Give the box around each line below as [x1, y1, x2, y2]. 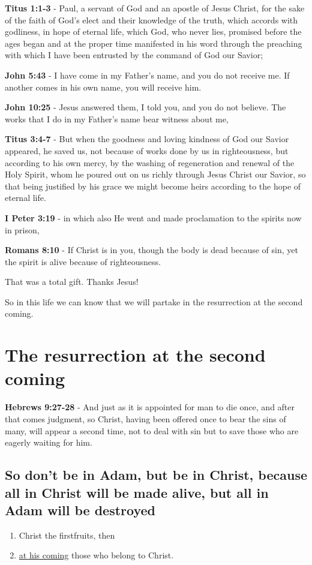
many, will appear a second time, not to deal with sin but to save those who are [5, 424, 299, 437]
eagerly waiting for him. [5, 436, 92, 449]
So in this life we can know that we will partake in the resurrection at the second [5, 295, 303, 308]
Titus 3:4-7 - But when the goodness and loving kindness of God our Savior [5, 133, 289, 145]
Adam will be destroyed [5, 500, 156, 519]
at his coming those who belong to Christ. [19, 549, 174, 561]
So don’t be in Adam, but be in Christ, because [5, 465, 307, 484]
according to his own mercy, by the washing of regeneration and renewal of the [5, 156, 295, 169]
